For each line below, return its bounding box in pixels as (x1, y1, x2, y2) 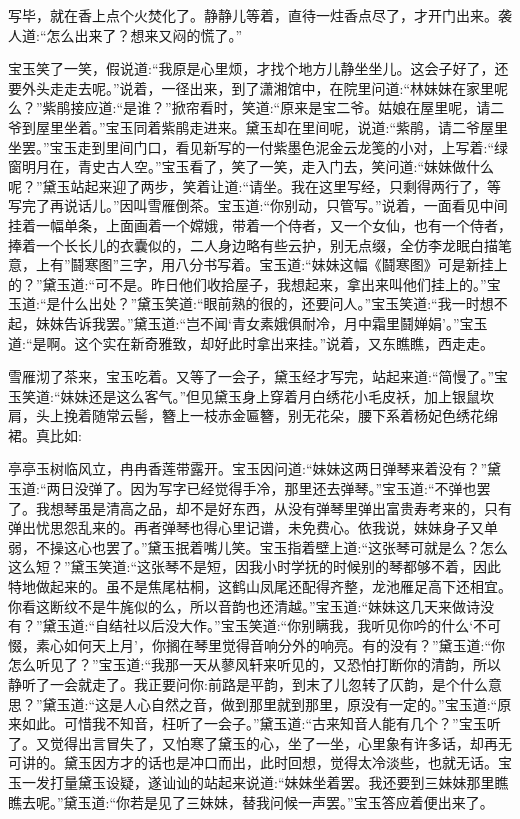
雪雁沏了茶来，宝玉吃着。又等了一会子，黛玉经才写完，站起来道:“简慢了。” (8, 366, 495, 387)
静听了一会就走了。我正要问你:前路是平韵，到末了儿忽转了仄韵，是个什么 (8, 674, 488, 694)
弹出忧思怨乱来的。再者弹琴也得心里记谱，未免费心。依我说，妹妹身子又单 (8, 517, 498, 538)
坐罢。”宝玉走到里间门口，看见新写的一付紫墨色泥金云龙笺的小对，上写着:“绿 (8, 136, 509, 157)
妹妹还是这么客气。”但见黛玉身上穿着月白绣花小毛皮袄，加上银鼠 (60, 385, 481, 406)
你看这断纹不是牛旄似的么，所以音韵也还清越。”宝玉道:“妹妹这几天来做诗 (8, 595, 481, 616)
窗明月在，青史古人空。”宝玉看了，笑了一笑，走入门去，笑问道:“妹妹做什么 (8, 156, 495, 177)
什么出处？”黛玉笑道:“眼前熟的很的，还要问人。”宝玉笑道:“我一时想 (60, 293, 494, 314)
